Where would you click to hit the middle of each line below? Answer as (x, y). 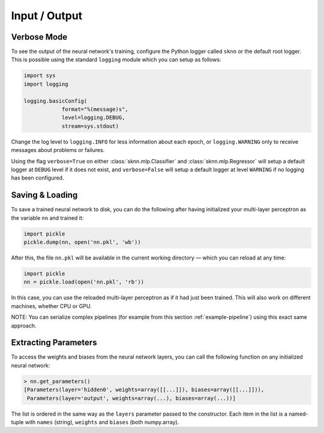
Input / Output (47, 16)
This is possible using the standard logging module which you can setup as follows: (116, 59)
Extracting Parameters (54, 343)
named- (298, 414)
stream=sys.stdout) (90, 126)
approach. (24, 326)
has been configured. (37, 178)
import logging (46, 84)
